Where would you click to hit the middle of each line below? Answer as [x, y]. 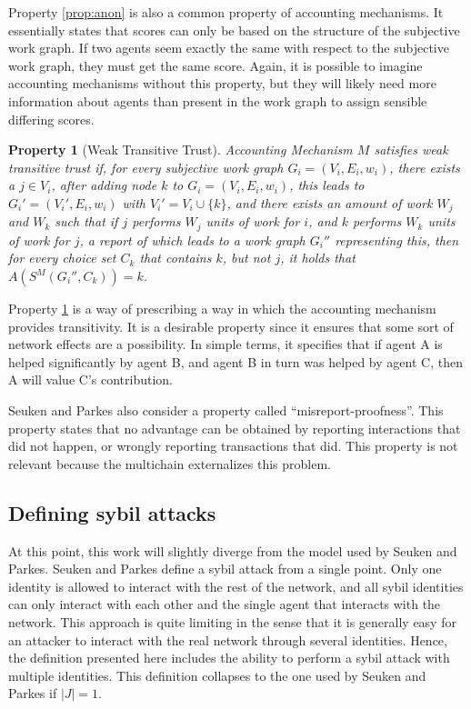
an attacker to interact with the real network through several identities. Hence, [228, 639]
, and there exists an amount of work [330, 202]
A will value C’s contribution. [90, 379]
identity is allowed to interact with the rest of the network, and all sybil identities [236, 586]
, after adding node [104, 185]
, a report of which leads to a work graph [192, 240]
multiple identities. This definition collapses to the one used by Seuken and [217, 675]
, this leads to [327, 185]
